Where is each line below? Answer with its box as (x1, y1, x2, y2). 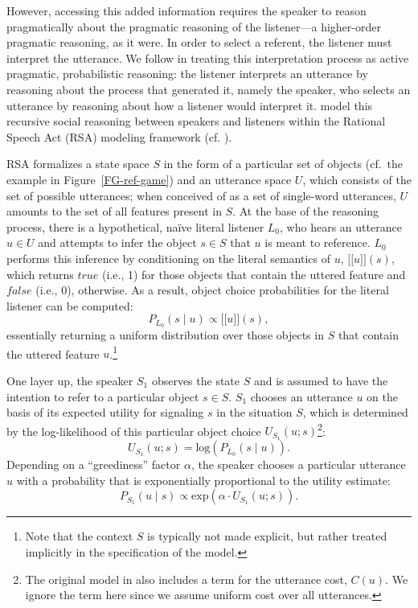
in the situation (216, 404, 293, 421)
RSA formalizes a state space (6, 155, 150, 172)
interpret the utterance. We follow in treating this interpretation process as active (6, 49, 409, 66)
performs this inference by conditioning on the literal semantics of (6, 249, 330, 266)
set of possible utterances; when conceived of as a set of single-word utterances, (6, 187, 396, 203)
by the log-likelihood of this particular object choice (6, 422, 261, 439)
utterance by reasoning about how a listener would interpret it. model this (6, 97, 373, 113)
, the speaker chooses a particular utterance (191, 456, 406, 473)
